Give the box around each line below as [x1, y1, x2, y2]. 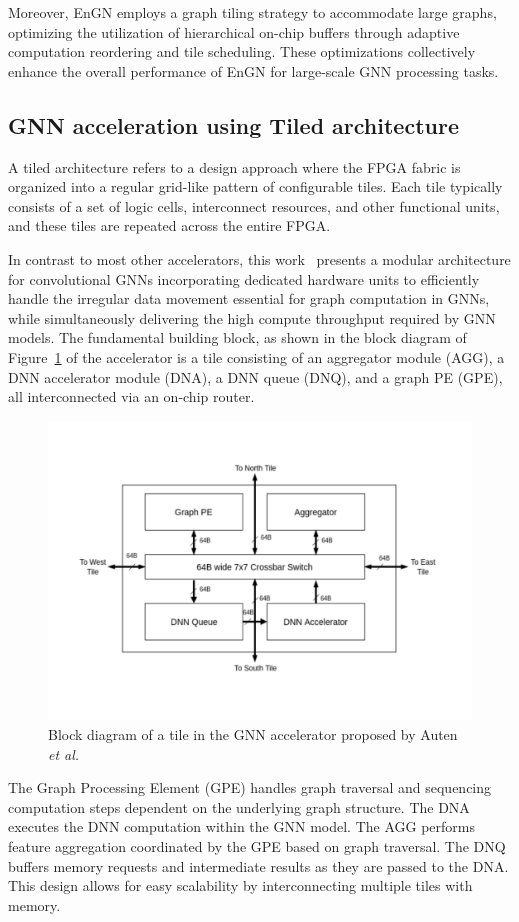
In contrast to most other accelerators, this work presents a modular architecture [8, 248, 511, 269]
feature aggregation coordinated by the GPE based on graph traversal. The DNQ [8, 835, 506, 856]
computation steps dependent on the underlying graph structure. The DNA [8, 796, 470, 817]
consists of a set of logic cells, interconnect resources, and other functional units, [8, 195, 500, 216]
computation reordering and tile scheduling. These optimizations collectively [8, 41, 476, 62]
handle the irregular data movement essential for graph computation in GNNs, [8, 288, 490, 309]
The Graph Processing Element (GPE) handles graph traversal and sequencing [8, 777, 492, 798]
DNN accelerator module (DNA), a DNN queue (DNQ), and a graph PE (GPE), [8, 366, 503, 387]
